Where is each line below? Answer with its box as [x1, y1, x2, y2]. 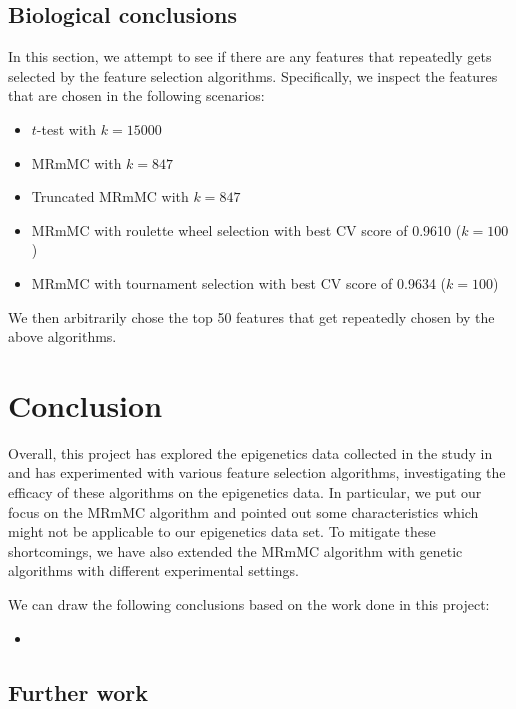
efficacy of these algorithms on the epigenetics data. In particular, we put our [8, 482, 482, 503]
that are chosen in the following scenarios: [8, 85, 265, 106]
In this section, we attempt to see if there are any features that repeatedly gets [8, 46, 492, 67]
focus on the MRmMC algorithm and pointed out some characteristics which [8, 501, 479, 522]
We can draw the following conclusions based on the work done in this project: [8, 594, 490, 615]
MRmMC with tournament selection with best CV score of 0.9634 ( [31, 272, 447, 293]
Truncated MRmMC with [31, 186, 189, 207]
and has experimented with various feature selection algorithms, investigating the [8, 462, 506, 483]
